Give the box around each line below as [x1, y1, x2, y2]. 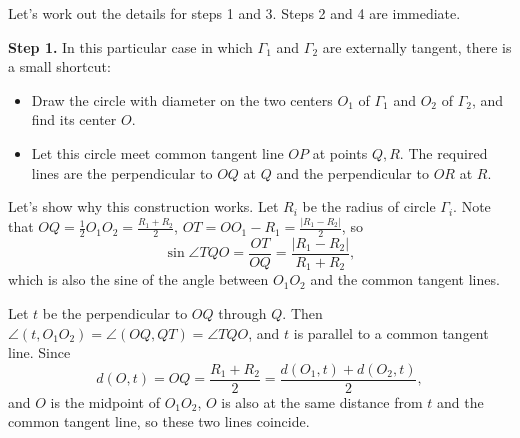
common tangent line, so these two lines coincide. [8, 411, 310, 432]
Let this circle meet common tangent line [31, 142, 284, 163]
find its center [31, 109, 117, 130]
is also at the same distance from [221, 391, 423, 412]
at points [312, 142, 368, 163]
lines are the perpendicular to [31, 162, 213, 183]
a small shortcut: [8, 56, 111, 77]
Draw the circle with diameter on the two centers [31, 89, 333, 110]
